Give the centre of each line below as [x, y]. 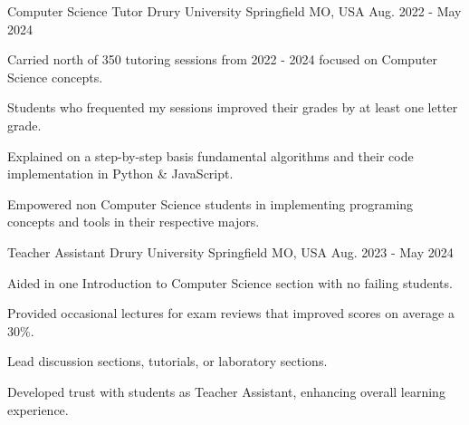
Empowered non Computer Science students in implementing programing [211, 203]
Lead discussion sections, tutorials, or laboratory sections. [167, 361]
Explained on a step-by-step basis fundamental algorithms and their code [211, 155]
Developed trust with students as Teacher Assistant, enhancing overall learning [226, 391]
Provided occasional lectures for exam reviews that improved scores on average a [231, 313]
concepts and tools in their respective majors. [134, 222]
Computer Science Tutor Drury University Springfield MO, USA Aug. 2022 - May [234, 11]
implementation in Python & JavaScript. [120, 174]
